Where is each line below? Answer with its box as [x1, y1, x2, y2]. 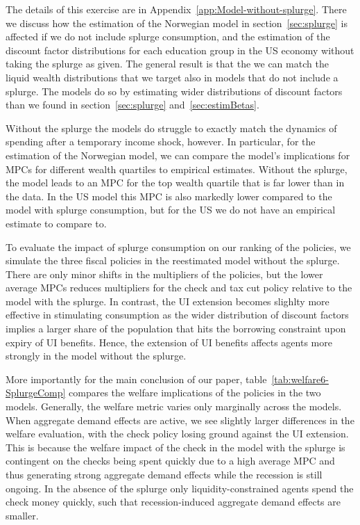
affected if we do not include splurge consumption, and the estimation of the [6, 29, 330, 44]
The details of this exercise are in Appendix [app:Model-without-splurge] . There [6, 2, 347, 16]
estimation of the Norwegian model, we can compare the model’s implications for [6, 147, 350, 162]
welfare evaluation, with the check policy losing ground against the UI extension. [6, 426, 349, 441]
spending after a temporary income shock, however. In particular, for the [6, 134, 316, 149]
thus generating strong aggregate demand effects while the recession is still [6, 467, 323, 481]
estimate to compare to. [6, 216, 107, 230]
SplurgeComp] [6, 385, 66, 400]
